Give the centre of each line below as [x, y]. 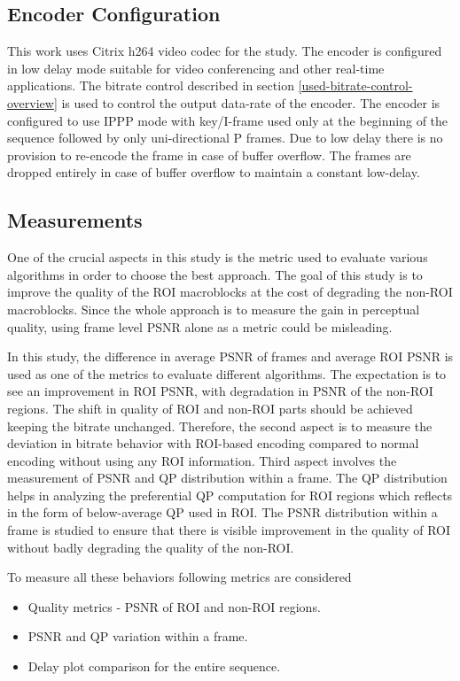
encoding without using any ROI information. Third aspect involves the [202, 460]
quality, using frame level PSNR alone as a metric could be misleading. [200, 326]
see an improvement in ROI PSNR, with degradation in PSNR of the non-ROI [220, 391]
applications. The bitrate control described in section [151, 85]
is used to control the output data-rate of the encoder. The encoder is [251, 102]
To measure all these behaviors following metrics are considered [179, 577]
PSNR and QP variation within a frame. [138, 636]
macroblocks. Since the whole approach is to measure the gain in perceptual [214, 309]
